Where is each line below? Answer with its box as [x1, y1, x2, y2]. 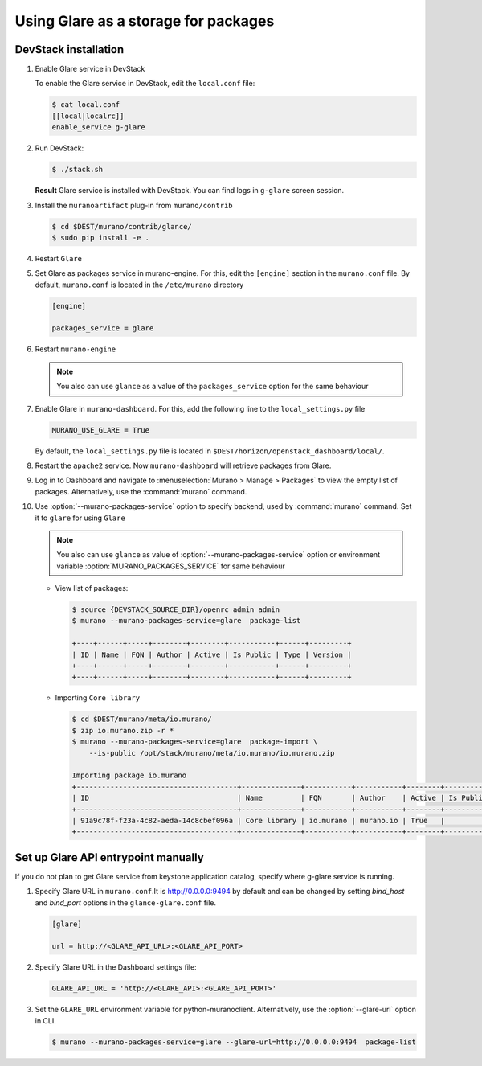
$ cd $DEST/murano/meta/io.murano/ [71, 715, 212, 724]
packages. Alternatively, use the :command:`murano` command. [35, 486, 247, 496]
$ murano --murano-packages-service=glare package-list [71, 616, 301, 625]
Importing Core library [55, 693, 141, 703]
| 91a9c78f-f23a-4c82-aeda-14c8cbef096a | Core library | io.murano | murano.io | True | [71, 816, 445, 825]
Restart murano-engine [35, 344, 116, 354]
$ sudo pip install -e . [51, 233, 150, 242]
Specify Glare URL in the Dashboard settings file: [35, 962, 197, 972]
